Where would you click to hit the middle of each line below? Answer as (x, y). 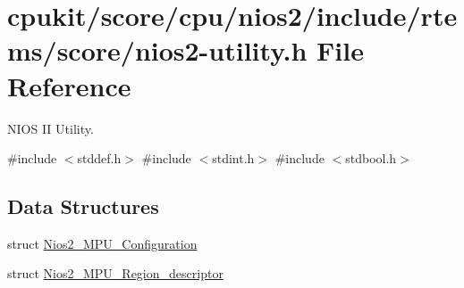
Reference (69, 85)
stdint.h (233, 158)
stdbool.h (371, 158)
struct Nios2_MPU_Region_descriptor (115, 273)
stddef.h (99, 158)
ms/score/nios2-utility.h (157, 50)
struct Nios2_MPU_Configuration (102, 243)
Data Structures (83, 206)
